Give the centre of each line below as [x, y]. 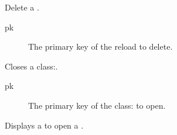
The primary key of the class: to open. [97, 105]
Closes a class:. [31, 66]
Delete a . [22, 7]
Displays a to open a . [44, 125]
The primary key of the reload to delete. [101, 46]
